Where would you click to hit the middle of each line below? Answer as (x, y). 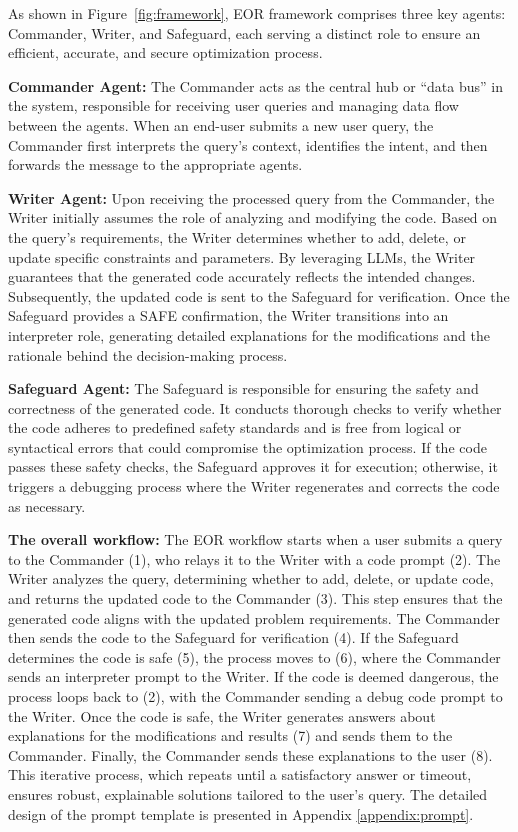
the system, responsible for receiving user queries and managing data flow (233, 105)
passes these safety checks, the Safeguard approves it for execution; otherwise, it (253, 466)
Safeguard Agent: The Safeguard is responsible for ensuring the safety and (243, 388)
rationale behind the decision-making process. (148, 354)
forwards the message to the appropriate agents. (155, 164)
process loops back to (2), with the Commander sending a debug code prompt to (255, 696)
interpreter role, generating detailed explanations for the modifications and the (249, 334)
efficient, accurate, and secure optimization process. (165, 52)
